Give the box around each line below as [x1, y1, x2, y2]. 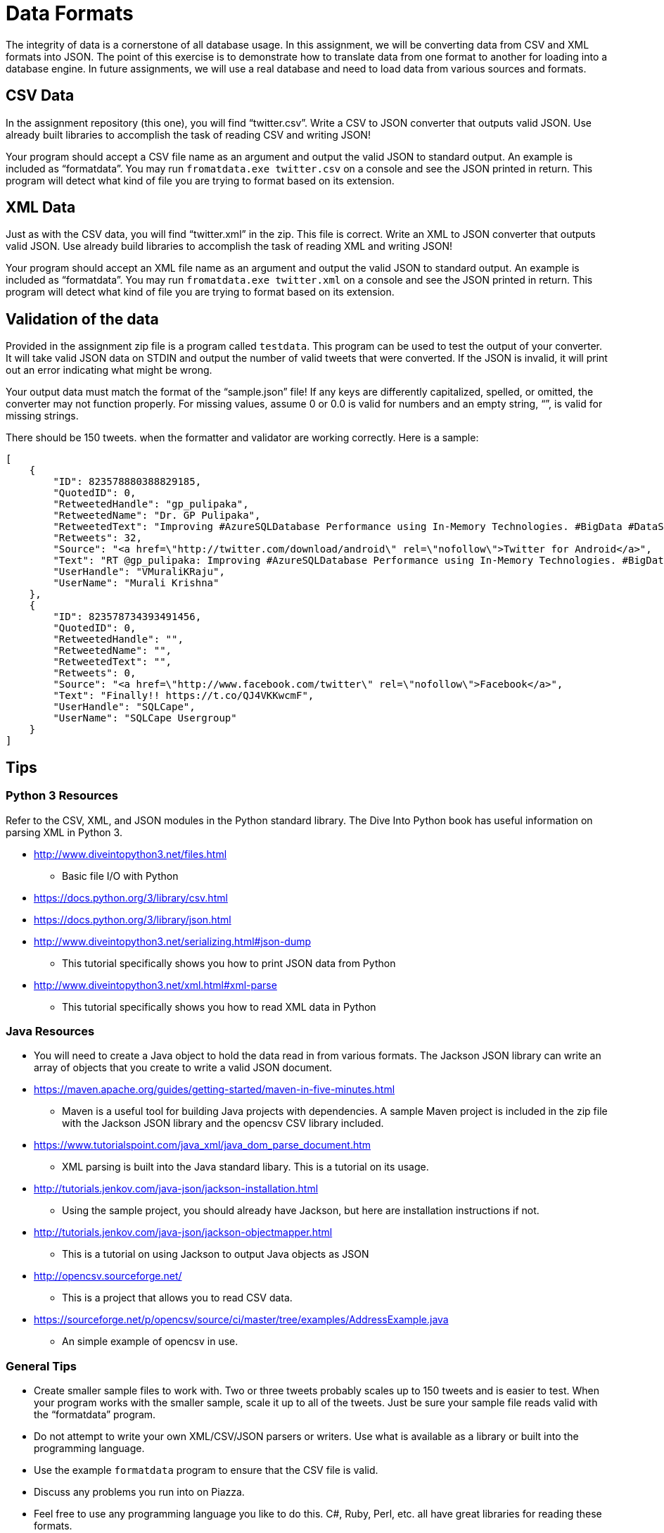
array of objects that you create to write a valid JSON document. [34, 1061, 333, 1074]
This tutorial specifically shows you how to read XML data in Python [62, 1000, 376, 1013]
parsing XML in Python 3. [6, 826, 122, 838]
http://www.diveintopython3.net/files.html [34, 847, 227, 860]
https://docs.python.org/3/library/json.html [34, 913, 231, 926]
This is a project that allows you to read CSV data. [62, 1292, 293, 1304]
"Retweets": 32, [53, 532, 142, 544]
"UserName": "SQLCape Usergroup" [53, 712, 237, 724]
